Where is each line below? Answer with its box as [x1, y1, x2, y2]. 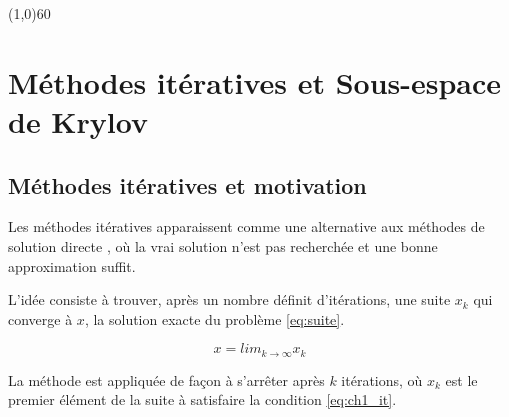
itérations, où [341, 369, 423, 390]
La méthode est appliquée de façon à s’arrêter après [8, 369, 325, 390]
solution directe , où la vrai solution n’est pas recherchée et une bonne [8, 235, 438, 256]
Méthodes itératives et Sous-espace [8, 61, 502, 102]
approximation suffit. [8, 255, 136, 276]
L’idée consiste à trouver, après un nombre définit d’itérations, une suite [8, 289, 451, 310]
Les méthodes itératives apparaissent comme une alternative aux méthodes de [8, 216, 485, 237]
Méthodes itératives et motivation [8, 169, 367, 200]
